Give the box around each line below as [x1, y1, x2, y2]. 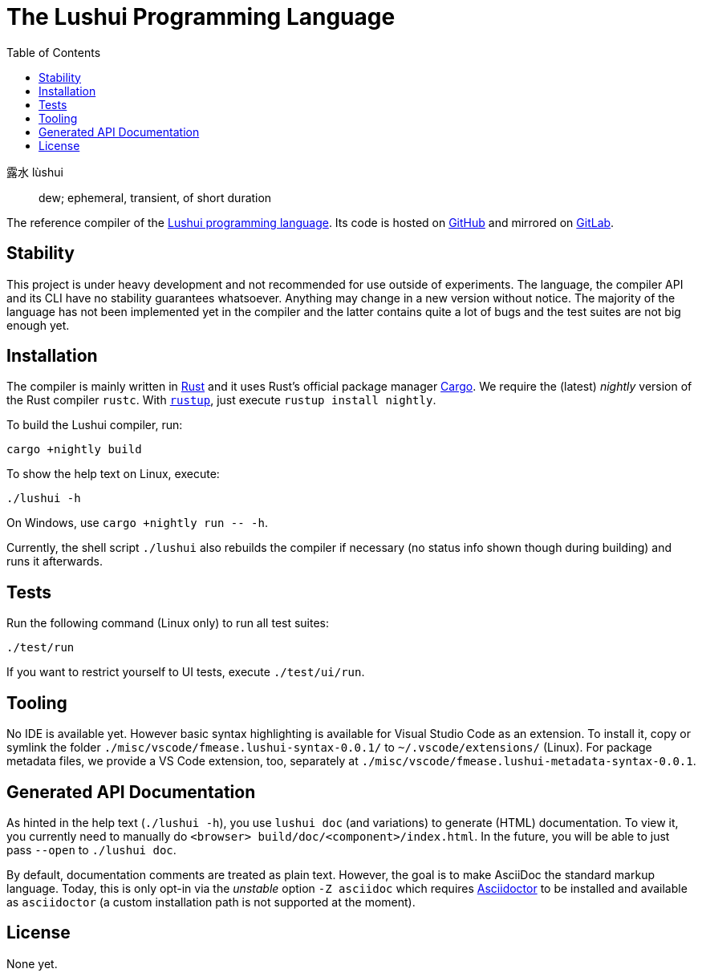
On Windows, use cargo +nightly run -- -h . [6, 516, 269, 530]
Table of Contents [6, 45, 101, 59]
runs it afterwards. [6, 554, 103, 569]
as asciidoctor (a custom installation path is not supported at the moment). [6, 894, 416, 909]
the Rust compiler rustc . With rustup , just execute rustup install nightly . [6, 393, 436, 407]
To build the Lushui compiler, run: [6, 418, 183, 432]
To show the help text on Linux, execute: [6, 467, 220, 481]
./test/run [6, 641, 75, 655]
